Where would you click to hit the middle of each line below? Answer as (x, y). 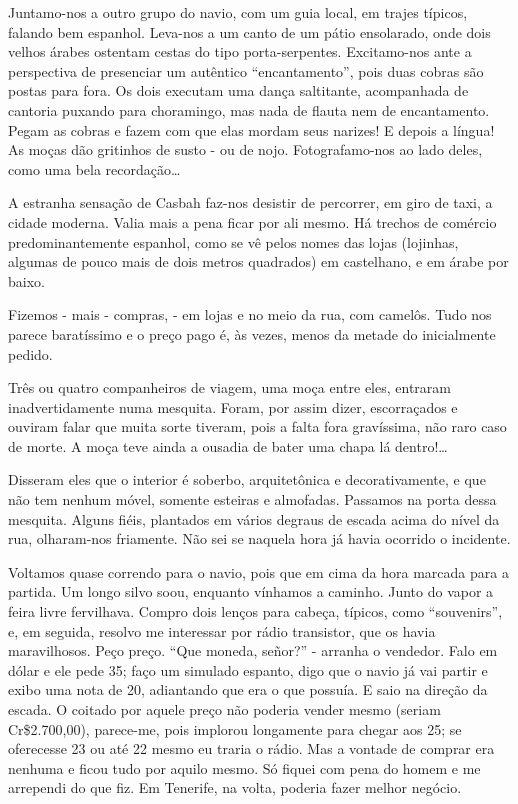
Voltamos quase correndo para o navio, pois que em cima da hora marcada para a (258, 571)
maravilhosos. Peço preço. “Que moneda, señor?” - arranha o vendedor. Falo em (253, 650)
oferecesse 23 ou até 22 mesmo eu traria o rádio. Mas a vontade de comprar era (251, 748)
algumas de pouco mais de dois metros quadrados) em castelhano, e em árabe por (258, 261)
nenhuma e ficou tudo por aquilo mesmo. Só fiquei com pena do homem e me (244, 767)
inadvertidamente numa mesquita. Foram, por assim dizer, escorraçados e (233, 406)
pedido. (30, 353)
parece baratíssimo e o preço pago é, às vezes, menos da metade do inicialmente (252, 333)
